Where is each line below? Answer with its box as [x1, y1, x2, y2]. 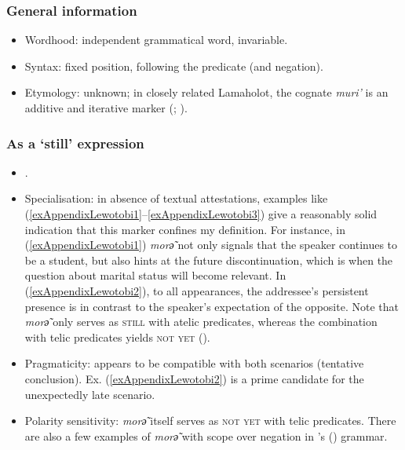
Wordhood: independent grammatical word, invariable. [24, 31, 288, 48]
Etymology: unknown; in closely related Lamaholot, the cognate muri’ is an [24, 84, 389, 101]
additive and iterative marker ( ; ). [24, 100, 188, 115]
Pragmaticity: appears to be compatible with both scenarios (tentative [24, 355, 364, 371]
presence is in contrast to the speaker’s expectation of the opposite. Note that [24, 298, 399, 314]
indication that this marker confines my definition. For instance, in [24, 221, 345, 237]
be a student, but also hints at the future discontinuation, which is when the [24, 251, 393, 268]
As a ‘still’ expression [6, 133, 144, 152]
